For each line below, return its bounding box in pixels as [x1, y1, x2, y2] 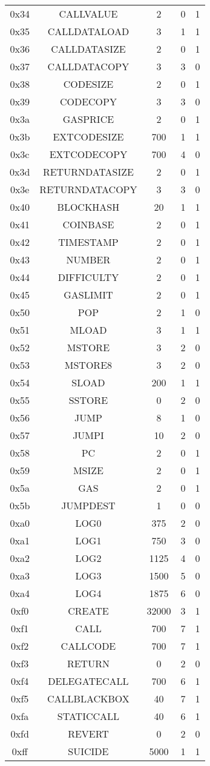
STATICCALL [57, 709, 120, 723]
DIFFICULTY [57, 270, 119, 284]
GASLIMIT [64, 288, 113, 302]
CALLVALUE [59, 7, 118, 21]
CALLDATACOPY [47, 59, 130, 73]
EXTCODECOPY [49, 147, 128, 161]
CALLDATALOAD [47, 24, 130, 38]
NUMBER [66, 253, 111, 266]
